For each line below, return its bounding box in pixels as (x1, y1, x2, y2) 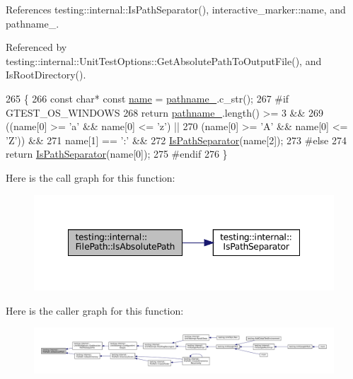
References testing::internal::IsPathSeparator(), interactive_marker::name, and (6, 2, 346, 16)
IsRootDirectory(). (6, 67, 86, 82)
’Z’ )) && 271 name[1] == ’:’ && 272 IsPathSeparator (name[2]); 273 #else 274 (6, 132, 347, 147)
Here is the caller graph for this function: (6, 303, 184, 317)
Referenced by (6, 40, 67, 54)
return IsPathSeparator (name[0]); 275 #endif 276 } (6, 146, 228, 161)
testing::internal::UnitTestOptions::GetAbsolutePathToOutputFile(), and (6, 53, 322, 68)
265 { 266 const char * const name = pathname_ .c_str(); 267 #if (6, 91, 289, 105)
